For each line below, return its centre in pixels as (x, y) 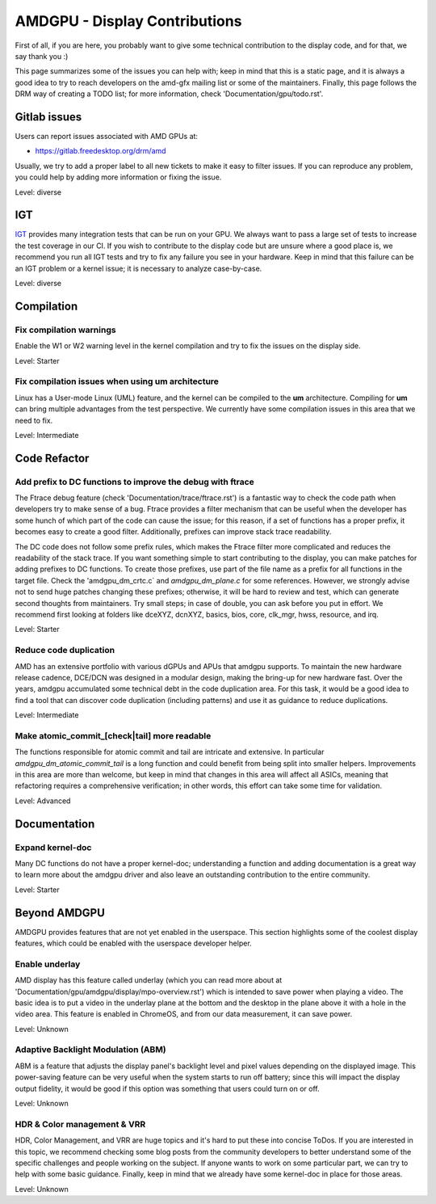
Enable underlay (48, 964)
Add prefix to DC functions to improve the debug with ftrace (134, 482)
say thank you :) (42, 56)
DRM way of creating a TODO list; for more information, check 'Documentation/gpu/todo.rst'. (169, 94)
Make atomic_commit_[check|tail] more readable (113, 735)
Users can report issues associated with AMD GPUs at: (106, 137)
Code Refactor (52, 458)
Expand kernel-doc (53, 847)
